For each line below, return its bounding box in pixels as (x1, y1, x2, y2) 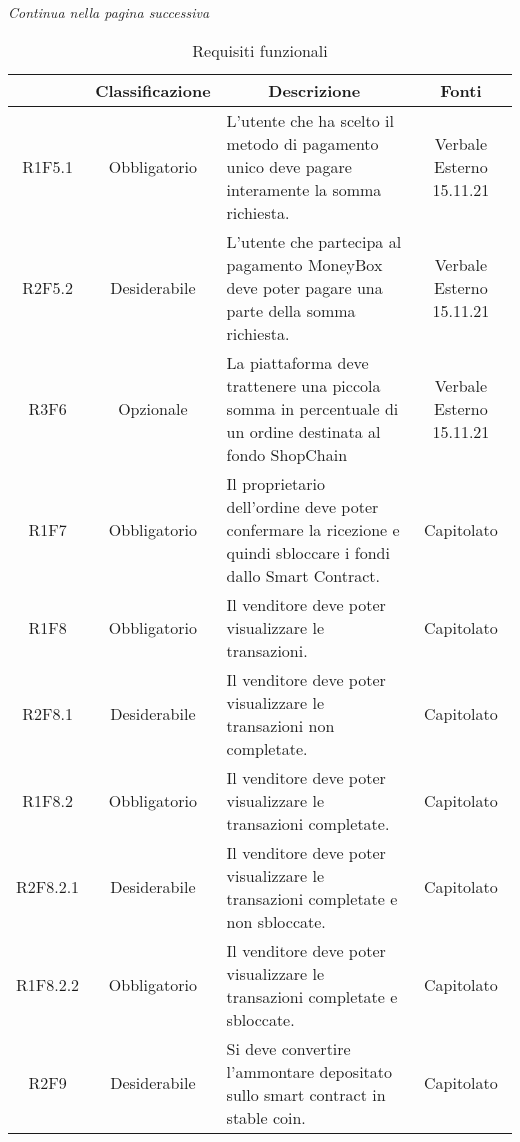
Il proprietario (226, 471, 325, 495)
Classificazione (95, 78, 211, 102)
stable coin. (226, 1105, 306, 1129)
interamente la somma (226, 177, 382, 201)
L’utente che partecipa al (226, 229, 402, 253)
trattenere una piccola (226, 373, 381, 397)
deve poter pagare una (226, 275, 383, 299)
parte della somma (226, 298, 356, 322)
